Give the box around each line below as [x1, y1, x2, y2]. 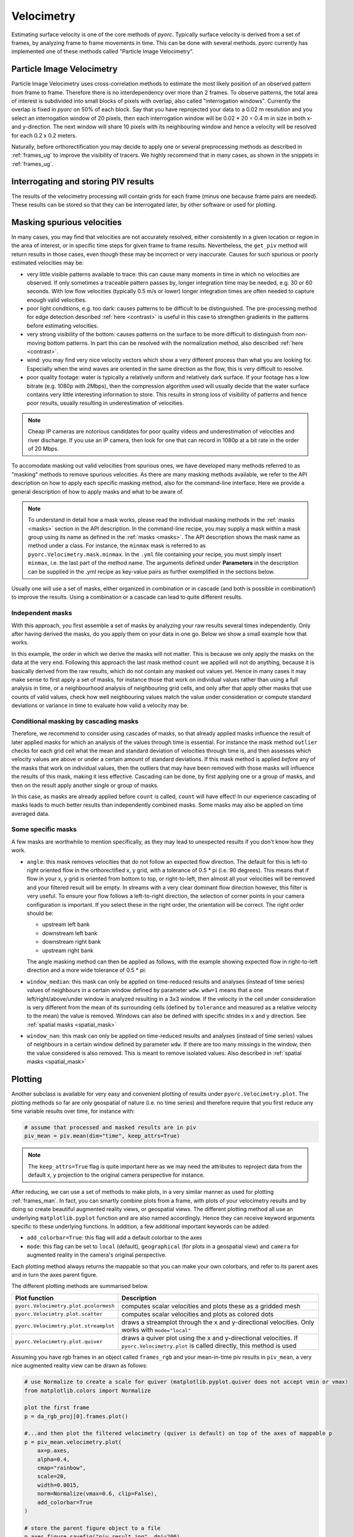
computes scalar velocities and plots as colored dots [121, 1310, 274, 1318]
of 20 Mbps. [28, 445, 60, 452]
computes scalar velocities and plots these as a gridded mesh [121, 1302, 301, 1310]
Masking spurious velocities [11, 217, 122, 227]
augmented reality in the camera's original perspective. [26, 1251, 167, 1258]
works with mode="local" [121, 1326, 191, 1334]
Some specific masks [11, 825, 77, 834]
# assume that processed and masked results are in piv [24, 1124, 197, 1131]
